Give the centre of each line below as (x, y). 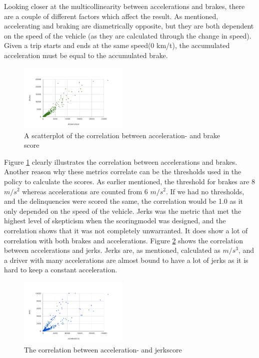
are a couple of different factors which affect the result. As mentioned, (111, 16)
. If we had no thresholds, (205, 191)
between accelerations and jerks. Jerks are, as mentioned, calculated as (112, 250)
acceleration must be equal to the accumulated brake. (86, 55)
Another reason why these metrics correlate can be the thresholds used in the (123, 171)
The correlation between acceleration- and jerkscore (103, 349)
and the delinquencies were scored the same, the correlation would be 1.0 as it (123, 201)
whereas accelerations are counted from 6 (85, 191)
